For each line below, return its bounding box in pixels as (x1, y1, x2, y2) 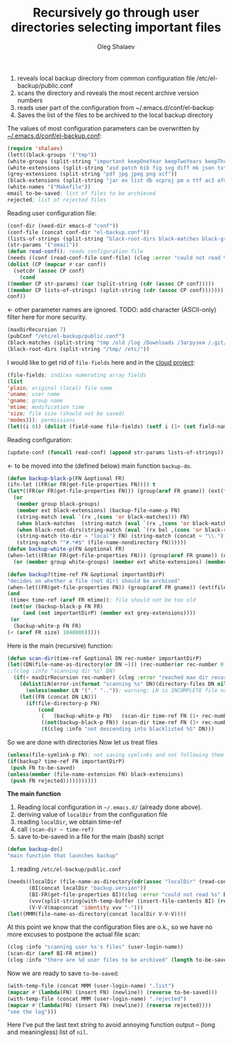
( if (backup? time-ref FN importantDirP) (7, 758, 126, 765)
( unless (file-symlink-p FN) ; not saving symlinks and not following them (7, 752, 224, 759)
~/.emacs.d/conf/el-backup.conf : (7, 131, 102, 140)
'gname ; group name (7, 397, 64, 404)
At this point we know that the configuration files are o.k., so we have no (7, 923, 213, 932)
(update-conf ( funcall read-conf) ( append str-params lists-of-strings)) (7, 448, 224, 456)
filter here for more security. (7, 313, 88, 321)
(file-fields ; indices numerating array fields (7, 372, 147, 379)
